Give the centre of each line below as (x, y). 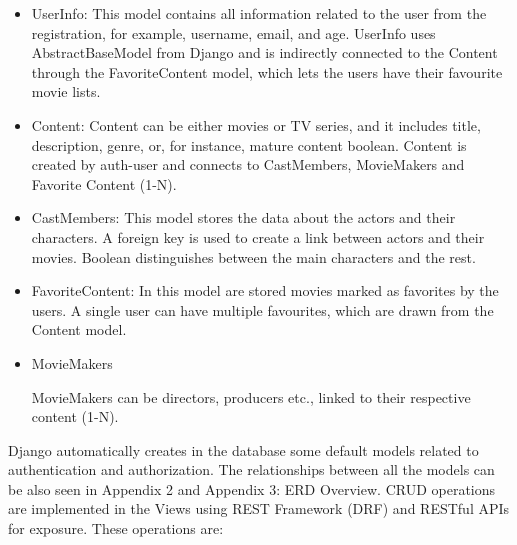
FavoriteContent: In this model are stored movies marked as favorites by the (265, 290)
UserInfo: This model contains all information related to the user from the (259, 13)
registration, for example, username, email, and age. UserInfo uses (233, 32)
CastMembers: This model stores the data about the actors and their (243, 217)
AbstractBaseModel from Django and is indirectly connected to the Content (264, 52)
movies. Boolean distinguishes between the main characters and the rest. (253, 256)
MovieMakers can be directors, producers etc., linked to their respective (251, 396)
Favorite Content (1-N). (104, 183)
